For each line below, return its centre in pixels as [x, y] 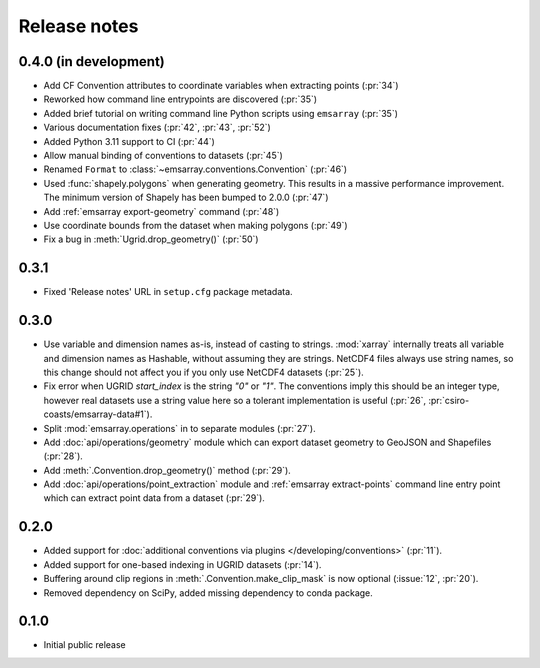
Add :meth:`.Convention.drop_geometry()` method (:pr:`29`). [167, 470]
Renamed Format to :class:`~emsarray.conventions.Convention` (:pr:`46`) [195, 169]
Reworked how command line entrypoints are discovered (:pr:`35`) [180, 99]
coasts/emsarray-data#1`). [98, 414]
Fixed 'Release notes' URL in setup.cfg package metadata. [168, 292]
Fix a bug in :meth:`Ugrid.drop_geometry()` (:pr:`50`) [151, 239]
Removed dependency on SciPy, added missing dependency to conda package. [208, 592]
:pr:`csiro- [449, 400]
